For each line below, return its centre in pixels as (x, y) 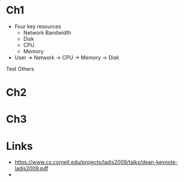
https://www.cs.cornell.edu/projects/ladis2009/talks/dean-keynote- (96, 162)
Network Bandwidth (47, 32)
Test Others (20, 68)
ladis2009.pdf (31, 169)
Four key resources (38, 26)
